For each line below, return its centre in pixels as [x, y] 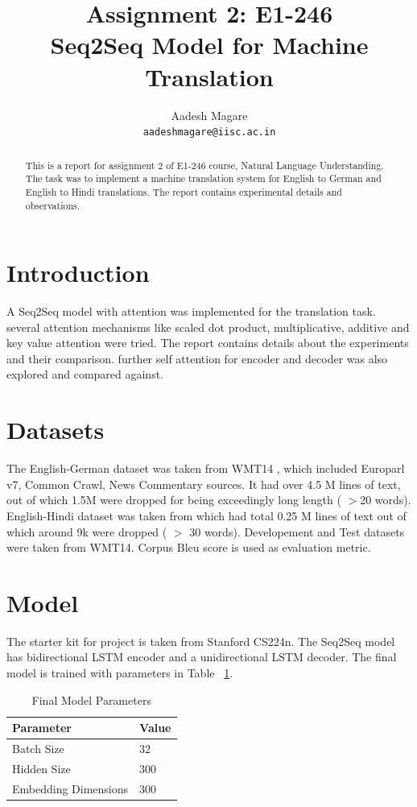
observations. [53, 205]
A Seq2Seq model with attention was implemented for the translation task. [191, 311]
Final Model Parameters [91, 699]
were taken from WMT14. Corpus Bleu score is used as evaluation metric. [189, 547]
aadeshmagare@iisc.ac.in [209, 132]
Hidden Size [41, 768]
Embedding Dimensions [70, 788]
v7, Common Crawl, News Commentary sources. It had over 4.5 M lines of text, [204, 484]
